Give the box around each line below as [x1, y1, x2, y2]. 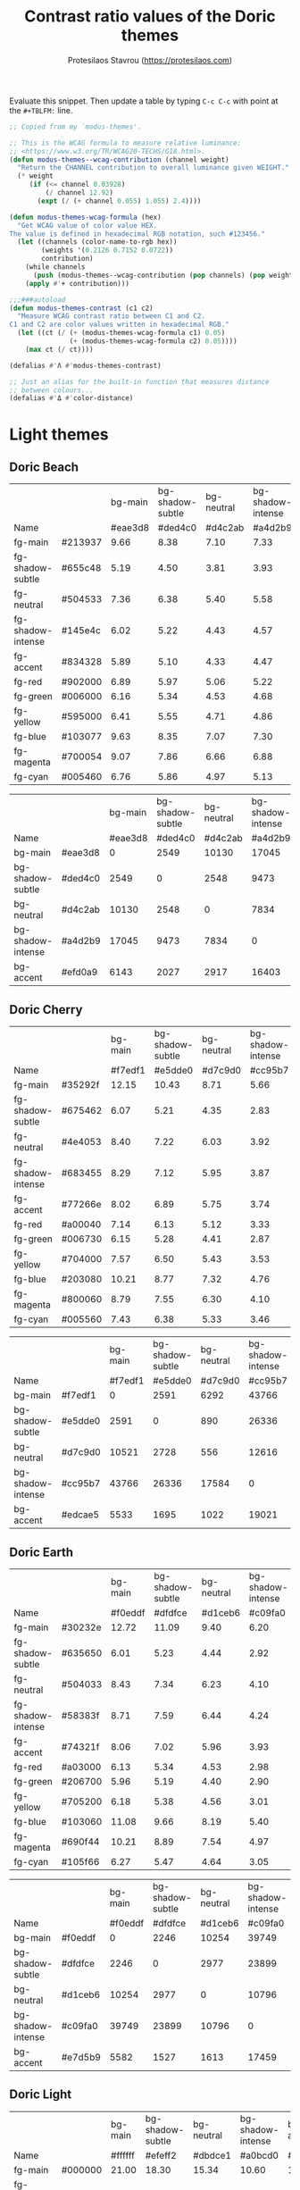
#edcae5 [61, 1509, 100, 1521]
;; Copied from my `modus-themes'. [9, 122, 142, 131]
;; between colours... [9, 386, 94, 395]
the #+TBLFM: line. [9, 104, 73, 115]
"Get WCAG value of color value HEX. [17, 221, 158, 230]
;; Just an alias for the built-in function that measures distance [9, 377, 270, 386]
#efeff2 [145, 2149, 177, 2161]
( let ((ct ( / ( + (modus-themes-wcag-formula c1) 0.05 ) [17, 329, 226, 338]
